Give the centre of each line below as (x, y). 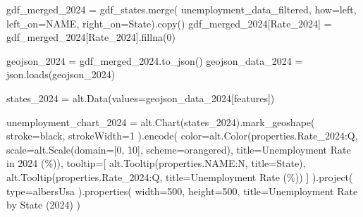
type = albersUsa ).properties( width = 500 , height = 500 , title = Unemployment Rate (182, 191)
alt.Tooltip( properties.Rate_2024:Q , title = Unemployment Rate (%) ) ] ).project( (180, 176)
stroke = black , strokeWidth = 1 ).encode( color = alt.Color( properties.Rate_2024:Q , (182, 136)
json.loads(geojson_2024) (61, 74)
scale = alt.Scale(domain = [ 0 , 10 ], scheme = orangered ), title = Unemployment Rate (179, 149)
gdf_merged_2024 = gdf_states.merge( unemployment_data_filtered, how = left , (181, 9)
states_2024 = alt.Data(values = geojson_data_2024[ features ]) (141, 98)
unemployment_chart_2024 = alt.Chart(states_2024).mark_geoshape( (161, 122)
